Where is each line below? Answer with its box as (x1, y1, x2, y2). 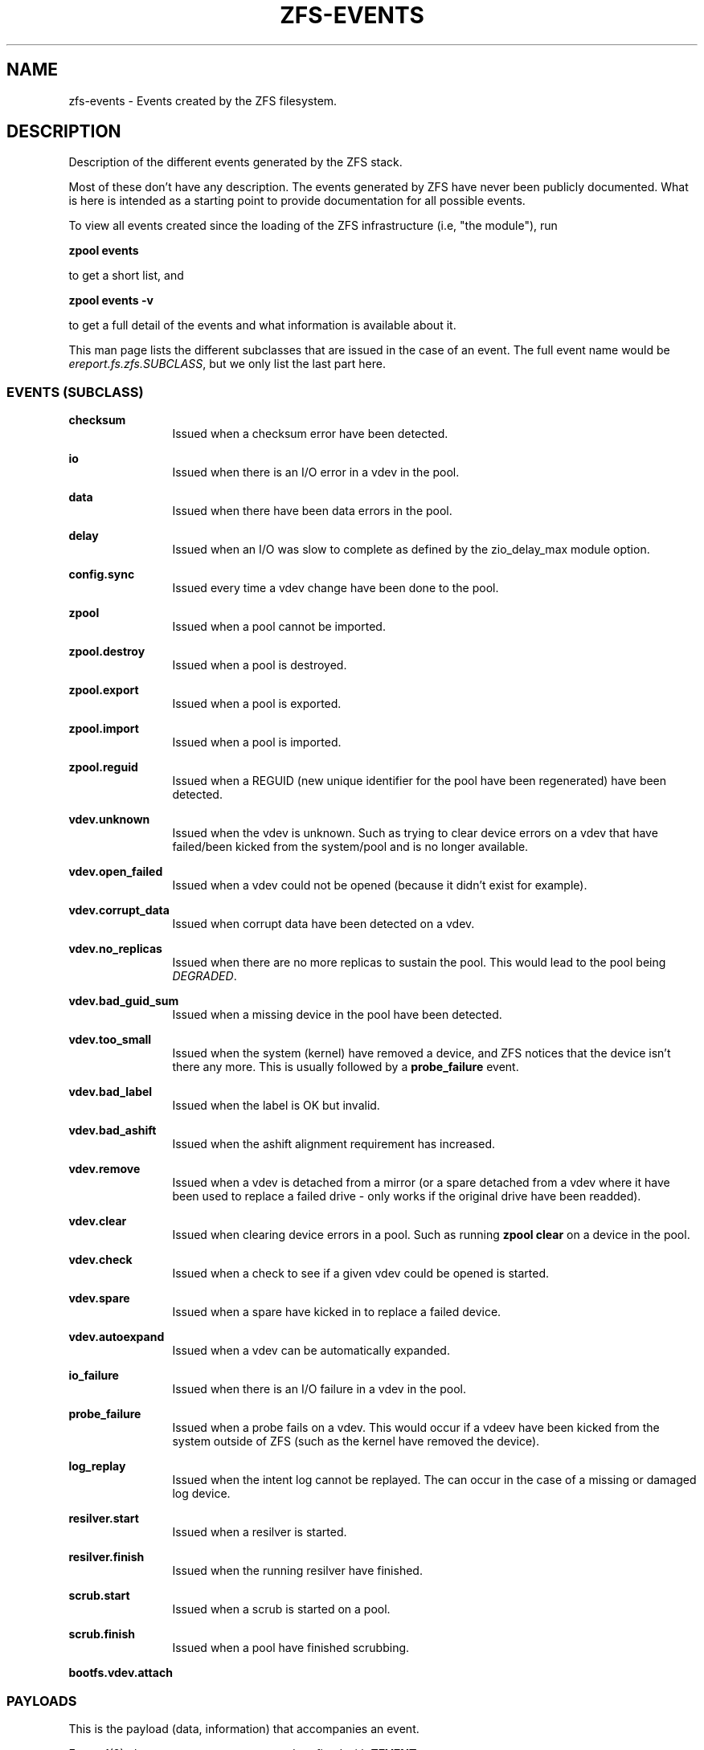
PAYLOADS (6, 1692, 77, 1709)
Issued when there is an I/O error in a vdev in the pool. (172, 465, 460, 480)
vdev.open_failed (68, 865, 163, 879)
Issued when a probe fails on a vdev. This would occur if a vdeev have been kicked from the (172, 1421, 660, 1435)
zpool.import (68, 722, 139, 736)
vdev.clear (68, 1214, 127, 1229)
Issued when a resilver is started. (172, 1525, 347, 1539)
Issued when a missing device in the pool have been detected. (172, 1008, 502, 1022)
